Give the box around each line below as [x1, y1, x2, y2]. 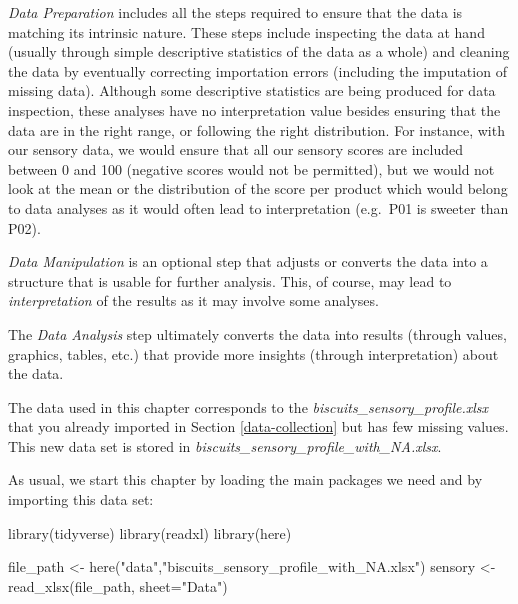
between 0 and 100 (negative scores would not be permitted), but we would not [8, 158, 495, 179]
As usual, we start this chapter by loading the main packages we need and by [8, 469, 483, 490]
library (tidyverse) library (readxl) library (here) [8, 522, 292, 543]
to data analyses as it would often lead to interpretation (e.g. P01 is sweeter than [8, 197, 509, 218]
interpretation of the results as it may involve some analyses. [8, 290, 379, 311]
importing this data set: [8, 489, 154, 510]
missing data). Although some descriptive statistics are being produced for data [8, 80, 496, 101]
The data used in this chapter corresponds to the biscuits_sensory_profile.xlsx [8, 396, 489, 417]
